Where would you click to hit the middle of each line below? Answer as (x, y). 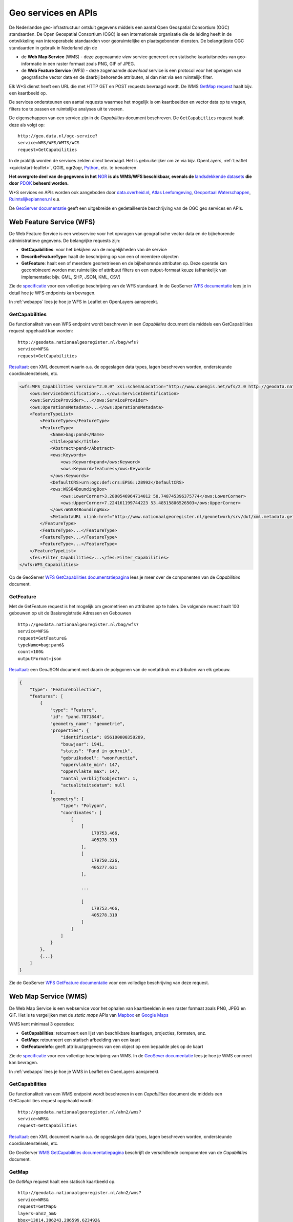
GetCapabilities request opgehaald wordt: (51, 1101)
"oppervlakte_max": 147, (90, 772)
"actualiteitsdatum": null (93, 785)
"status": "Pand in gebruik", (96, 751)
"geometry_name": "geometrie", (88, 724)
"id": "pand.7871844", (77, 717)
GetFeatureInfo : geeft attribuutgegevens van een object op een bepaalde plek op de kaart (112, 1047)
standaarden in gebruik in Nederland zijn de (53, 48)
